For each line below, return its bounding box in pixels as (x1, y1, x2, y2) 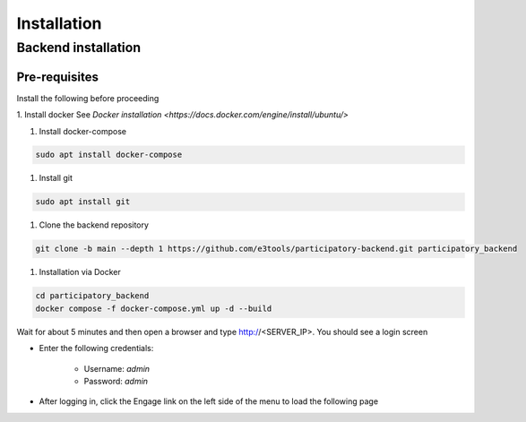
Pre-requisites (16, 69, 99, 84)
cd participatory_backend (35, 291, 150, 301)
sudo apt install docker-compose (35, 150, 183, 160)
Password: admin (83, 375, 148, 386)
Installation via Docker (39, 267, 121, 278)
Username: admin (83, 363, 151, 374)
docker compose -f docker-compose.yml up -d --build (35, 303, 272, 314)
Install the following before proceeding (16, 92, 160, 103)
